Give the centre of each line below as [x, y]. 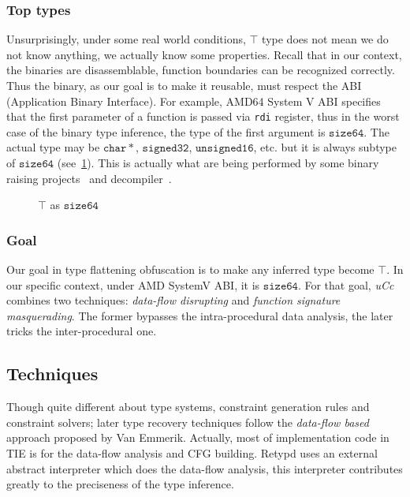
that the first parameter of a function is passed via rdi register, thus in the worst [203, 116]
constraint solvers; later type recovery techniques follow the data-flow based [188, 422]
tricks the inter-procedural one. [82, 331]
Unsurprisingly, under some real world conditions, [126, 39]
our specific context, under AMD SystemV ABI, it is [133, 284]
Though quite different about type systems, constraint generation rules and [188, 407]
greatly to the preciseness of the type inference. [120, 484]
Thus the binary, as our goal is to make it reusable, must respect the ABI [184, 85]
